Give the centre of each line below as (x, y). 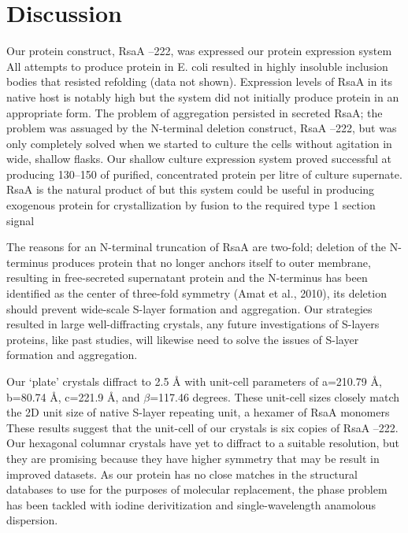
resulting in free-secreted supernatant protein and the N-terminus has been (187, 278)
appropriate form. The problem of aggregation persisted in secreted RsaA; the (195, 112)
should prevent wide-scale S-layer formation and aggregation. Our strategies (189, 308)
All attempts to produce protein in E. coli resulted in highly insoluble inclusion (197, 66)
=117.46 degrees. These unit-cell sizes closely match (275, 396)
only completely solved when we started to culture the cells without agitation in (199, 143)
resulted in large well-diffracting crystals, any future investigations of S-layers (193, 324)
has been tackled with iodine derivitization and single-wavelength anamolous (191, 504)
